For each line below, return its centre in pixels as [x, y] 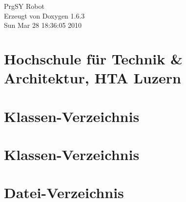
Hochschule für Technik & [93, 58]
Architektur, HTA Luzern [93, 78]
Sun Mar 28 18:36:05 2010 [43, 25]
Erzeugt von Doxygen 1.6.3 [44, 15]
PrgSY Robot [24, 6]
